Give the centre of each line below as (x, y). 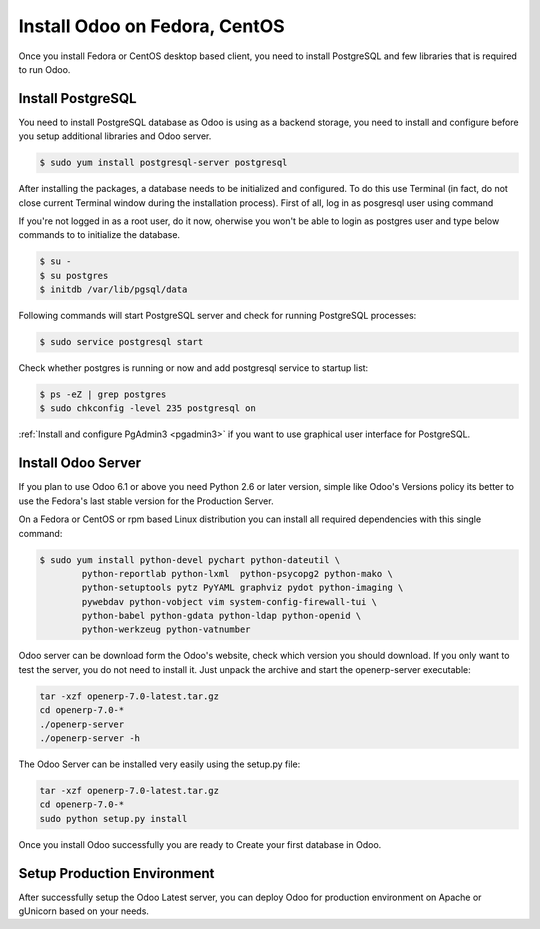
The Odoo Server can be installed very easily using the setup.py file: (159, 764)
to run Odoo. (44, 69)
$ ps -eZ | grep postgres (103, 394)
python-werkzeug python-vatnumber (166, 629)
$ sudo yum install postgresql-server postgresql (163, 163)
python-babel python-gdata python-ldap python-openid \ (221, 616)
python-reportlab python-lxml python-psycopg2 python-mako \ (237, 573)
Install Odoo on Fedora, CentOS (151, 26)
